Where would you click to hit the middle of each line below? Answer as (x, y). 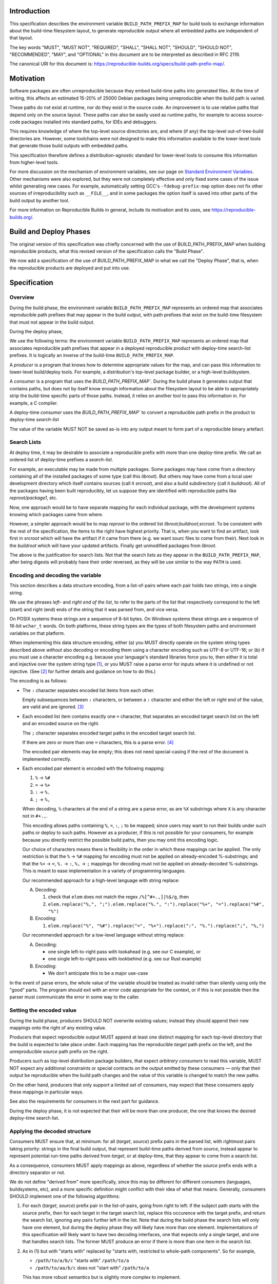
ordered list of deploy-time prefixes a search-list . (61, 460)
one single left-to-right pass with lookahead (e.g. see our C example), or (124, 952)
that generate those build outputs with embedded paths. (69, 146)
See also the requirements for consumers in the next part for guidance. (85, 1101)
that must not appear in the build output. (52, 322)
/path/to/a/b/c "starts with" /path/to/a (82, 1260)
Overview (22, 297)
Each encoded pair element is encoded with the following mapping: (94, 768)
